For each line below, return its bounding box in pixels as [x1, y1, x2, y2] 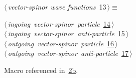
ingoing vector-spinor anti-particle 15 [8, 28, 125, 39]
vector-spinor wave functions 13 [8, 2, 106, 12]
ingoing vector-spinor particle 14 [8, 18, 110, 29]
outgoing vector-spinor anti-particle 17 [8, 48, 128, 58]
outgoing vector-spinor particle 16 [8, 38, 114, 48]
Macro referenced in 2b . [4, 64, 78, 75]
